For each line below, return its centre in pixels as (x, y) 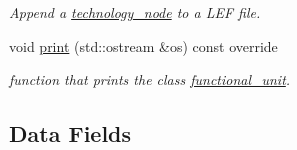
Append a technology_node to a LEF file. (135, 12)
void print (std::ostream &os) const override (143, 45)
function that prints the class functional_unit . (150, 79)
